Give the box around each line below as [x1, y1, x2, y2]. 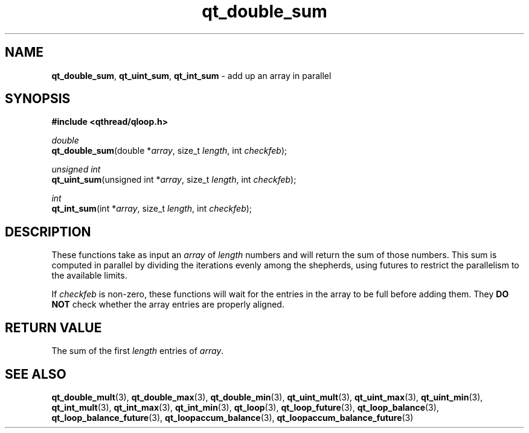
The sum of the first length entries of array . [51, 346, 224, 356]
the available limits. [51, 270, 127, 281]
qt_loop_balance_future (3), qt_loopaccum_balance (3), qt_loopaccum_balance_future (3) [51, 412, 414, 423]
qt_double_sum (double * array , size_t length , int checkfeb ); [51, 145, 287, 156]
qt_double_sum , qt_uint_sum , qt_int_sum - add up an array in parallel [51, 70, 332, 81]
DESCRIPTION [5, 224, 91, 239]
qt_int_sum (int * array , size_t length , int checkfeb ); [51, 203, 252, 214]
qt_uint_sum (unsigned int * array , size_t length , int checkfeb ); [51, 174, 297, 185]
